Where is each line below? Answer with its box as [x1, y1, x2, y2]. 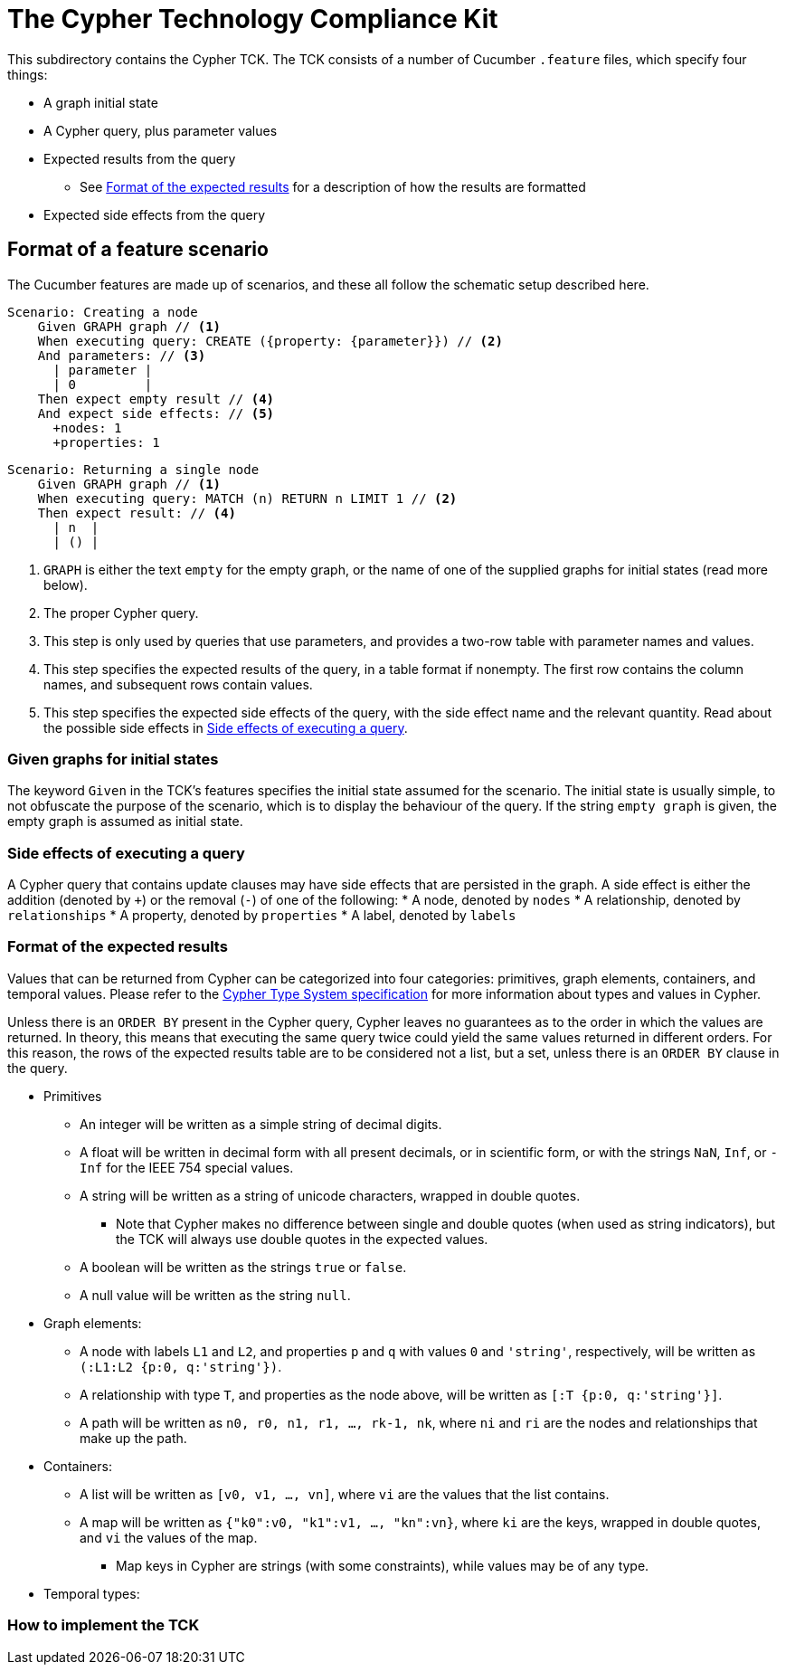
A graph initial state [43, 94, 158, 110]
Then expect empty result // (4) [37, 391, 275, 406]
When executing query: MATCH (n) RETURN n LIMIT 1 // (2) [37, 490, 458, 506]
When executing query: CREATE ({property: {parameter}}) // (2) [37, 333, 503, 348]
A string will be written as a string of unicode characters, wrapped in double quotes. [80, 1187, 581, 1203]
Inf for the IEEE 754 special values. [80, 1159, 294, 1175]
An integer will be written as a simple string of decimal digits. [80, 1116, 442, 1132]
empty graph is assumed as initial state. [7, 813, 243, 830]
